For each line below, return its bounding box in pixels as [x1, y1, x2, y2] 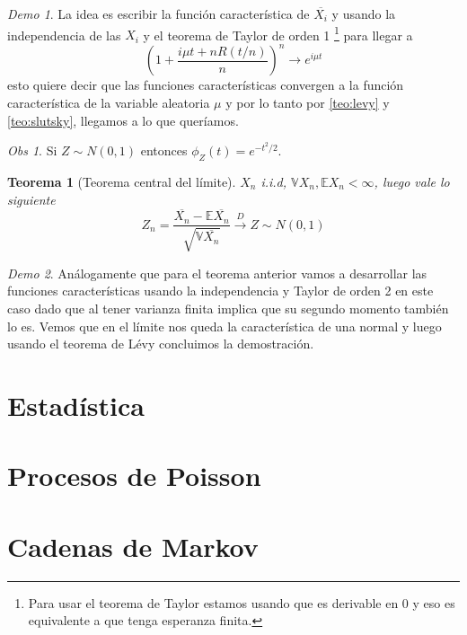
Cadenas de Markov [7, 527, 259, 564]
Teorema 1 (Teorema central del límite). [7, 172, 236, 190]
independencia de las [7, 25, 121, 44]
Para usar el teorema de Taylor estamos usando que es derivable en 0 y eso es [28, 593, 455, 612]
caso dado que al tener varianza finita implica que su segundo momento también [7, 298, 449, 317]
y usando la [331, 4, 396, 22]
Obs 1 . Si [7, 141, 57, 160]
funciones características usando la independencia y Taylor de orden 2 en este [7, 281, 434, 300]
